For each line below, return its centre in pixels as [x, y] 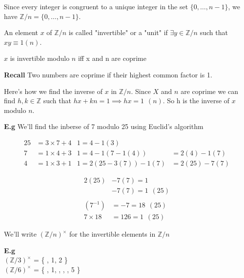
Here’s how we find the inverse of [53, 91]
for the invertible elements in [112, 234]
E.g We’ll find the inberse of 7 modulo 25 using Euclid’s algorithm [104, 126]
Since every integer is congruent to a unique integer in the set [96, 6]
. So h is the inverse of [196, 101]
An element [21, 32]
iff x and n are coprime [112, 58]
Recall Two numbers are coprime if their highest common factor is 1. [108, 74]
